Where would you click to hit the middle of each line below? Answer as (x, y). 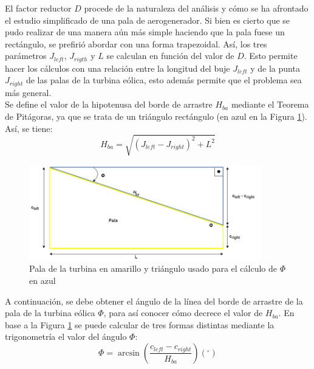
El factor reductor (38, 8)
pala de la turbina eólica (50, 313)
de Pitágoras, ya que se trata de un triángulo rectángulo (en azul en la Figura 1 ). (156, 116)
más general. (28, 92)
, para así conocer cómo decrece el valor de (183, 313)
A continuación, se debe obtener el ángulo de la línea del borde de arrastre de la (154, 301)
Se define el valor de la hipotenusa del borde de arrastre (109, 104)
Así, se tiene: (29, 128)
